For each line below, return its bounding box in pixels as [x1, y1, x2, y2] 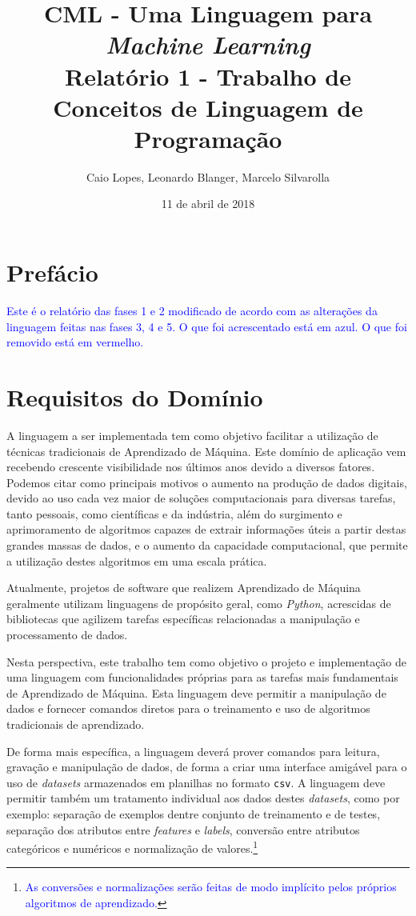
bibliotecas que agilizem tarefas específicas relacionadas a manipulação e [6, 610, 360, 627]
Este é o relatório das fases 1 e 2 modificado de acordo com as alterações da [6, 302, 378, 318]
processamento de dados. [6, 626, 128, 643]
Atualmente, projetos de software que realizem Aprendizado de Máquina [6, 579, 361, 596]
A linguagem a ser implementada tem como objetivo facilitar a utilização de [6, 426, 378, 443]
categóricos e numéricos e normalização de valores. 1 [6, 838, 258, 856]
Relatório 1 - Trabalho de [65, 59, 351, 92]
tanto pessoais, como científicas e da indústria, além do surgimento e [6, 505, 342, 522]
